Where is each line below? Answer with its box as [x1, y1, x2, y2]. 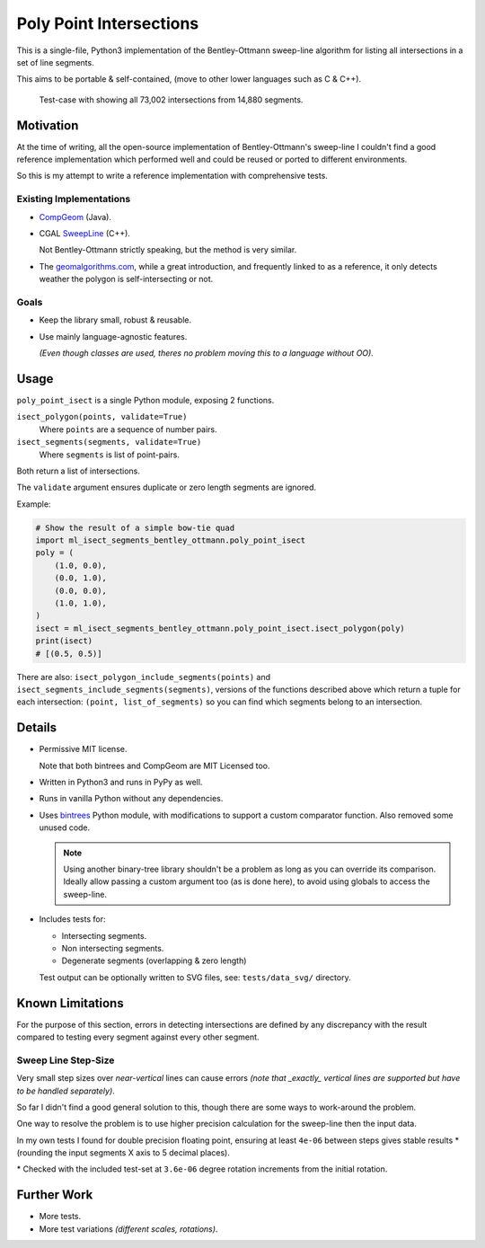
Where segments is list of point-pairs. [39, 449, 180, 460]
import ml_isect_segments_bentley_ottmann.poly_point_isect [35, 535, 306, 545]
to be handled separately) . [16, 1085, 116, 1096]
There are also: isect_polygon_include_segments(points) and [16, 671, 271, 682]
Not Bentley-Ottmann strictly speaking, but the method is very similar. [39, 244, 297, 255]
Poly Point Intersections [16, 13, 199, 33]
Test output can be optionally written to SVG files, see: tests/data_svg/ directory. [39, 971, 351, 983]
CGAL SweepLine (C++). [39, 227, 130, 238]
